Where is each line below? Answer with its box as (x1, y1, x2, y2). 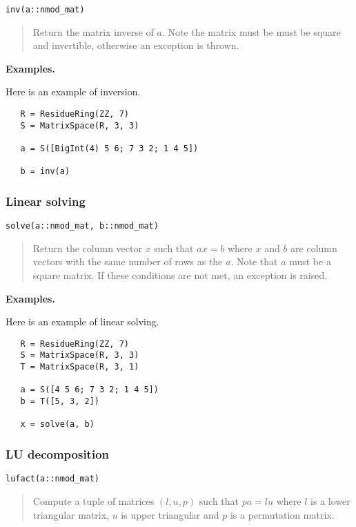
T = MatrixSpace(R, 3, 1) (20, 362, 139, 372)
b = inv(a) (20, 166, 70, 177)
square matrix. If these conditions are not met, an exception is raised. (32, 268, 328, 282)
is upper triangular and (121, 507, 219, 521)
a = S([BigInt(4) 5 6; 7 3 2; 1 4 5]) (20, 144, 199, 153)
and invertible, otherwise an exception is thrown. (32, 38, 239, 52)
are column (290, 240, 337, 255)
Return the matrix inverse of (32, 24, 154, 39)
